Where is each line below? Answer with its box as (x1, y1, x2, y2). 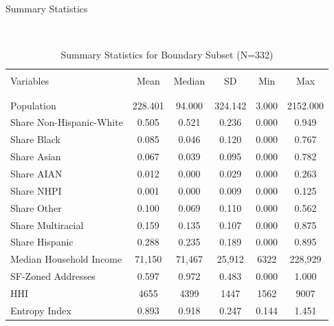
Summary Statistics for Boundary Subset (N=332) (60, 47, 274, 62)
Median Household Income (10, 252, 122, 266)
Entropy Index (10, 303, 71, 317)
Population (10, 98, 56, 112)
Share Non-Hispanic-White (10, 115, 123, 129)
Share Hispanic (10, 235, 74, 249)
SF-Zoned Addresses (10, 269, 96, 283)
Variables (10, 74, 49, 88)
